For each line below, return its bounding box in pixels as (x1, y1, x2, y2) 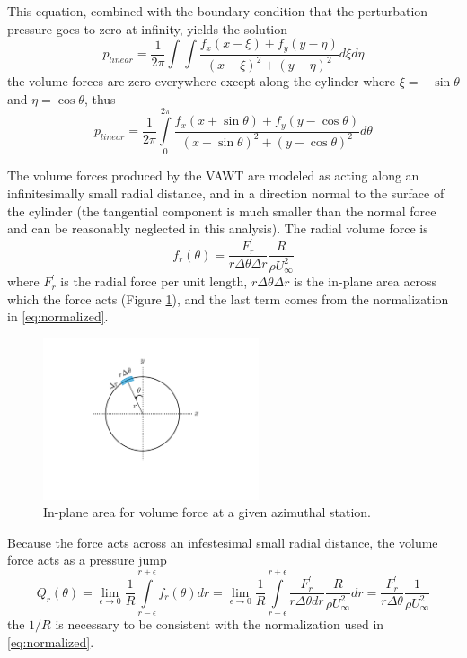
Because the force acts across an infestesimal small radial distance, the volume (7, 532, 438, 551)
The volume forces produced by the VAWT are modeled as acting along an (7, 166, 419, 185)
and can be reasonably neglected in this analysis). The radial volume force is (7, 219, 428, 238)
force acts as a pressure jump (7, 550, 167, 569)
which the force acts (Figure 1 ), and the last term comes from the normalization (7, 289, 449, 308)
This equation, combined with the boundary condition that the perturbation (7, 2, 428, 20)
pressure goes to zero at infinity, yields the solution (7, 19, 288, 38)
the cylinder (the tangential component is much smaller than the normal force (7, 201, 436, 220)
